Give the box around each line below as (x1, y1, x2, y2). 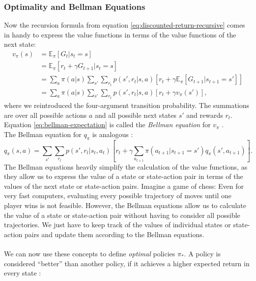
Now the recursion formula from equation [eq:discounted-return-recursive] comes (4, 20, 245, 30)
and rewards (186, 109, 223, 120)
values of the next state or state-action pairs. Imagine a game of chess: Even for (4, 180, 244, 191)
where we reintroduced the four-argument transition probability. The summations (4, 100, 250, 110)
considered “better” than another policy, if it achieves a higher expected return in (4, 258, 250, 268)
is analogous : (92, 129, 133, 139)
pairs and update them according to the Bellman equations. (24, 229, 204, 239)
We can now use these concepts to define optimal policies (4, 248, 175, 258)
